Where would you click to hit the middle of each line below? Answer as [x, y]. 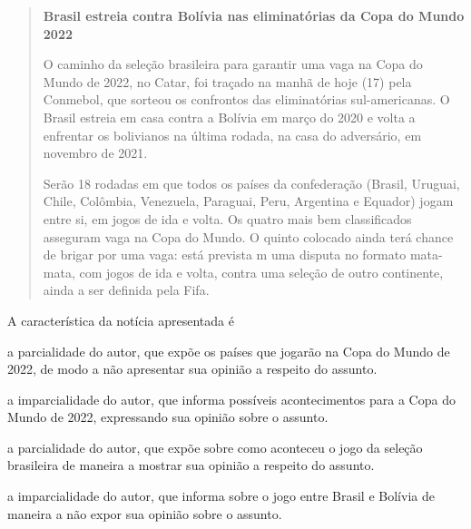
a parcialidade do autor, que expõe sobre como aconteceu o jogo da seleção [215, 447]
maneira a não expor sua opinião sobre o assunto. [145, 513]
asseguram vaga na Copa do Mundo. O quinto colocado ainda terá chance [248, 236]
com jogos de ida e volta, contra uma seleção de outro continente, [261, 272]
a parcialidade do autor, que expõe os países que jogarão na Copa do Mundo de [229, 351]
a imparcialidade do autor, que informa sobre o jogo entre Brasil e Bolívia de [221, 496]
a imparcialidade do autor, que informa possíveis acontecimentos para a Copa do [231, 399]
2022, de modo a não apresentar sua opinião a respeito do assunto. [192, 369]
